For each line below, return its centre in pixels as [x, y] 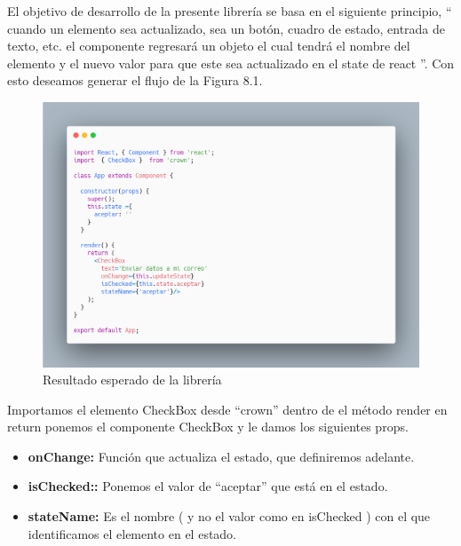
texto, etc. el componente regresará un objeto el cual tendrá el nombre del [209, 46]
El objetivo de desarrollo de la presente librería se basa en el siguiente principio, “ [230, 11]
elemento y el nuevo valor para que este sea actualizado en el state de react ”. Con [231, 63]
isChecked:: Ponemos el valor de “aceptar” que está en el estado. [208, 486]
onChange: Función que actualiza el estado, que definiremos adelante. [221, 456]
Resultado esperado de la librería [132, 380]
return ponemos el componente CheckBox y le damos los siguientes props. [208, 427]
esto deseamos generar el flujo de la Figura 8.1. [135, 80]
